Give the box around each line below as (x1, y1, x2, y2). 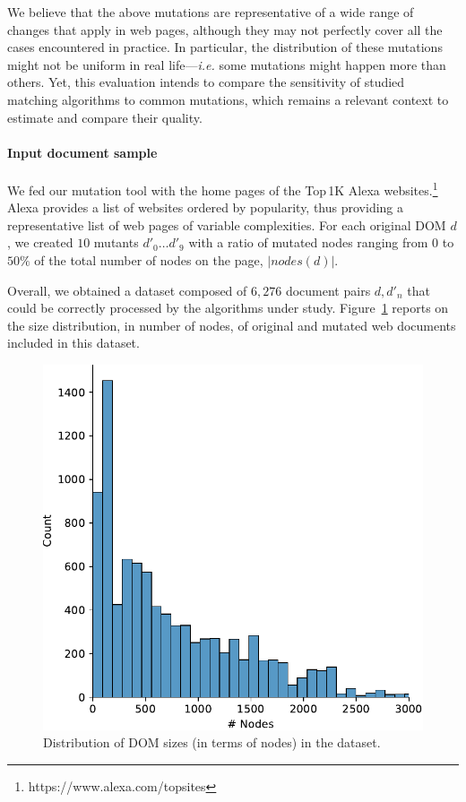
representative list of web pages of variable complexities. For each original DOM (7, 215, 446, 234)
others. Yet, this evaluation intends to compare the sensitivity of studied (7, 73, 405, 91)
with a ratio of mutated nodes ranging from (188, 233, 428, 252)
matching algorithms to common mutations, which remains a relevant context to (7, 90, 449, 108)
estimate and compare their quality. (7, 108, 203, 126)
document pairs (285, 280, 371, 299)
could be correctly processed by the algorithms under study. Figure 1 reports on (7, 298, 449, 317)
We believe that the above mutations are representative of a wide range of (7, 3, 414, 21)
